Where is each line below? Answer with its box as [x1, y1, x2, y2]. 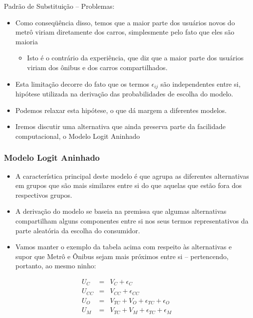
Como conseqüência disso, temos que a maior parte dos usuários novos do [15, 17, 235, 27]
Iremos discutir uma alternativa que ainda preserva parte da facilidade [15, 121, 226, 131]
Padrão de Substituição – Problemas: [4, 1, 115, 11]
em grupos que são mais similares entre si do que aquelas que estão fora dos [15, 180, 242, 190]
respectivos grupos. [15, 189, 72, 200]
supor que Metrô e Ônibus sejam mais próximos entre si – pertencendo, [15, 251, 229, 261]
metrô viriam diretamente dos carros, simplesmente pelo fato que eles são [15, 27, 234, 37]
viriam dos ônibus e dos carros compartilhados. [27, 62, 168, 72]
